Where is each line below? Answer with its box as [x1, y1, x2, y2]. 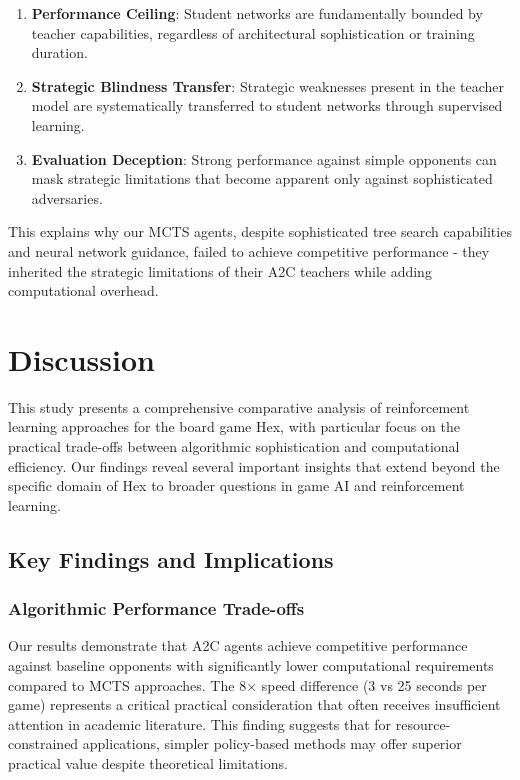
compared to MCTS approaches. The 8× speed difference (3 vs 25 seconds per [8, 674, 487, 695]
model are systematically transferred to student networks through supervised [31, 95, 503, 116]
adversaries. [31, 187, 103, 208]
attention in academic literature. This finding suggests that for [8, 713, 392, 734]
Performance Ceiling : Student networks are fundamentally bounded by [31, 3, 483, 23]
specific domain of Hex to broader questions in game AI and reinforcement [8, 475, 465, 496]
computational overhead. [8, 280, 159, 301]
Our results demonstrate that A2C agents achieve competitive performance [8, 635, 468, 656]
